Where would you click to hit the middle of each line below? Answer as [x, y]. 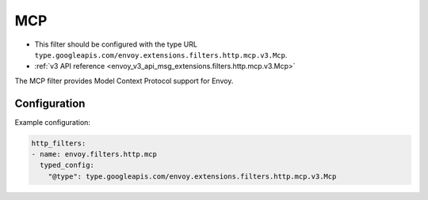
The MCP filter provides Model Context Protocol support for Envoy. [124, 81]
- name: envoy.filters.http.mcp [94, 154]
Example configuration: [53, 122]
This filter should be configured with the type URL [116, 44]
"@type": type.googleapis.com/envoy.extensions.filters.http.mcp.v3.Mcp [192, 176]
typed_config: [67, 165]
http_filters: [59, 143]
